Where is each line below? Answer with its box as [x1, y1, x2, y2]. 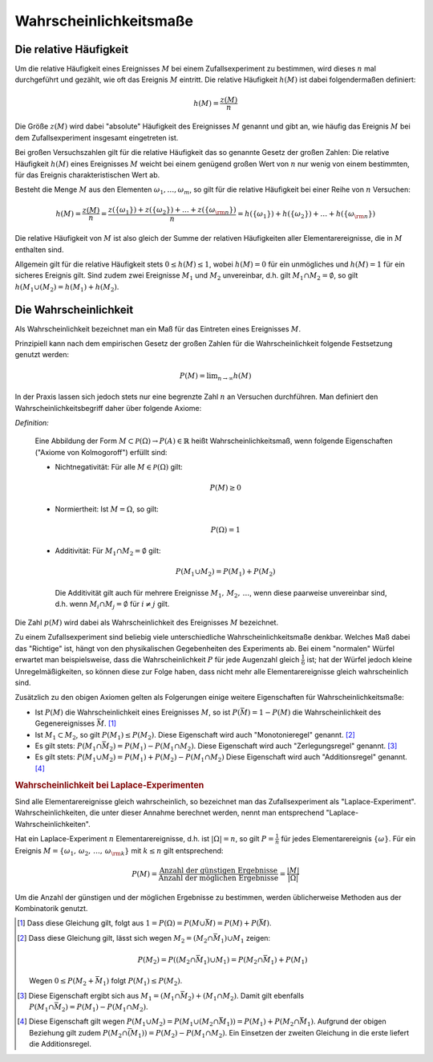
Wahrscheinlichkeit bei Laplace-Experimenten [14, 779, 204, 791]
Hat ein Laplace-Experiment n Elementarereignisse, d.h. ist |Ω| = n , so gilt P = [14, 833, 274, 843]
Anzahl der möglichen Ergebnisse [158, 873, 279, 882]
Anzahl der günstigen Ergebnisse [159, 865, 278, 875]
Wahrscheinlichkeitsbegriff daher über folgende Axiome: [14, 403, 202, 413]
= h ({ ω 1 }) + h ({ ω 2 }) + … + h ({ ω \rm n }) [237, 209, 376, 220]
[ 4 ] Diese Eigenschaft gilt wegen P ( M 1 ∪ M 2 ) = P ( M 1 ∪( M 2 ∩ [17, 1016, 220, 1028]
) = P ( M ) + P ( [212, 919, 260, 928]
